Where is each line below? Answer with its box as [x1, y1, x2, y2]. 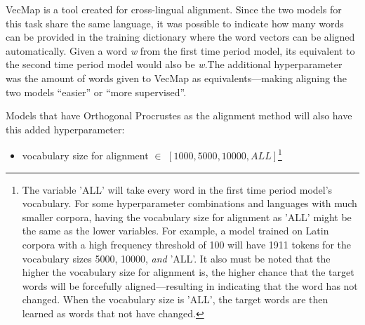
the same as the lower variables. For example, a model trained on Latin [22, 223, 329, 238]
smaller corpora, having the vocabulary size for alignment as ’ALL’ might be [22, 209, 352, 224]
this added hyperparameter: [6, 121, 125, 136]
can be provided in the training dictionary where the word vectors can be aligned [6, 29, 355, 44]
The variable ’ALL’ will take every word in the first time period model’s [22, 182, 333, 197]
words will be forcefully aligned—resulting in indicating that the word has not [22, 278, 358, 293]
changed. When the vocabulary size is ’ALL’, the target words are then [22, 292, 328, 307]
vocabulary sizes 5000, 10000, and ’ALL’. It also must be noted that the [22, 251, 331, 265]
